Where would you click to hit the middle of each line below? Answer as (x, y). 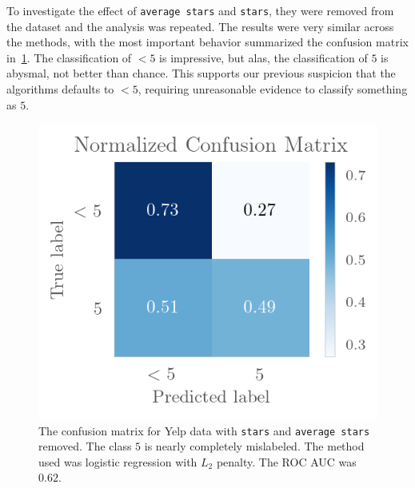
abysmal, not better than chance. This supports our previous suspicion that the (201, 73)
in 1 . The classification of (69, 57)
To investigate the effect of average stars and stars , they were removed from (200, 10)
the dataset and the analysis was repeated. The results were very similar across (200, 26)
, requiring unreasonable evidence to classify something (273, 89)
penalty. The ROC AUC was (286, 461)
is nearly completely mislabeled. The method (254, 446)
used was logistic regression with (118, 461)
